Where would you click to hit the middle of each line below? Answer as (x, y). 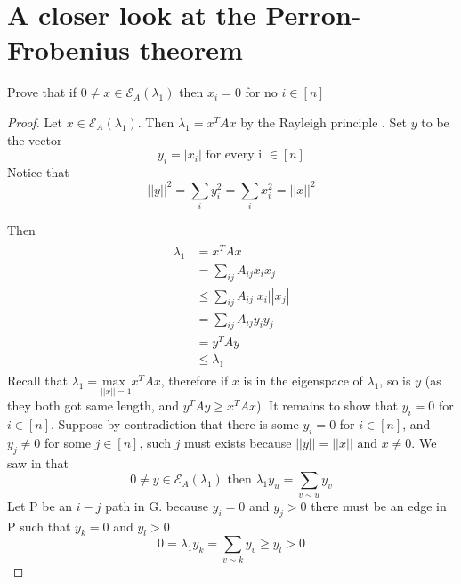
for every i (234, 155)
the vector (35, 139)
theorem (191, 49)
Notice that (38, 171)
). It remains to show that (327, 406)
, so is (395, 381)
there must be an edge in (379, 505)
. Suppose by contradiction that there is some (175, 424)
